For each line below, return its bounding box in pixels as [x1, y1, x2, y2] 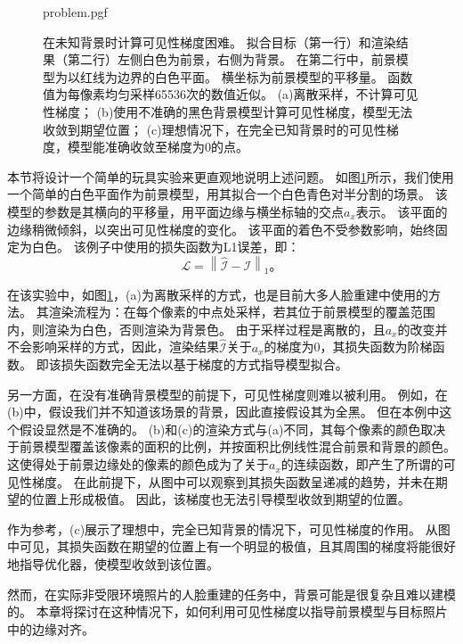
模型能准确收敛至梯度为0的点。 [67, 137, 248, 156]
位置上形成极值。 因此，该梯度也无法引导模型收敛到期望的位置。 [31, 490, 410, 508]
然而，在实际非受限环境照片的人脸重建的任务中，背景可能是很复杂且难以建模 [7, 584, 456, 603]
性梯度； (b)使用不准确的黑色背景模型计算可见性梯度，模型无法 [43, 102, 413, 120]
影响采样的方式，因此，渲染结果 [31, 337, 219, 356]
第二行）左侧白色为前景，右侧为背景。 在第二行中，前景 [67, 50, 396, 69]
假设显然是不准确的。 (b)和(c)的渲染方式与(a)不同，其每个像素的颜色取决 [19, 419, 446, 438]
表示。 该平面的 [355, 202, 448, 220]
